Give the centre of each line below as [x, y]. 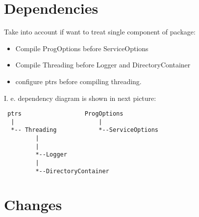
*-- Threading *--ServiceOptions [85, 130]
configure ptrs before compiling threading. [78, 81]
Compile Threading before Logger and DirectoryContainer [103, 65]
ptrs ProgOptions [65, 114]
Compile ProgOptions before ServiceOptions [82, 48]
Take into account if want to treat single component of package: [100, 32]
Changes [33, 204]
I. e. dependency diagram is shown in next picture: [80, 98]
